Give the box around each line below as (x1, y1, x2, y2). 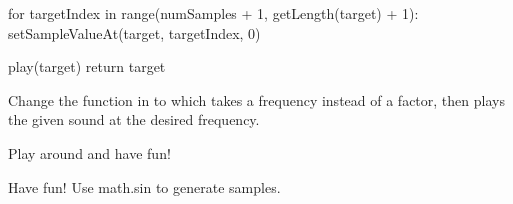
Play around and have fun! (8, 142, 171, 163)
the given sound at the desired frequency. (8, 109, 260, 130)
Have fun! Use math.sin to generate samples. (8, 176, 281, 197)
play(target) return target (8, 56, 166, 77)
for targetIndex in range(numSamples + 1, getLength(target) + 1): (8, 3, 419, 23)
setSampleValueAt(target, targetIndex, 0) (8, 22, 261, 43)
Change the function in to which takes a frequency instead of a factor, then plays (8, 89, 505, 110)
